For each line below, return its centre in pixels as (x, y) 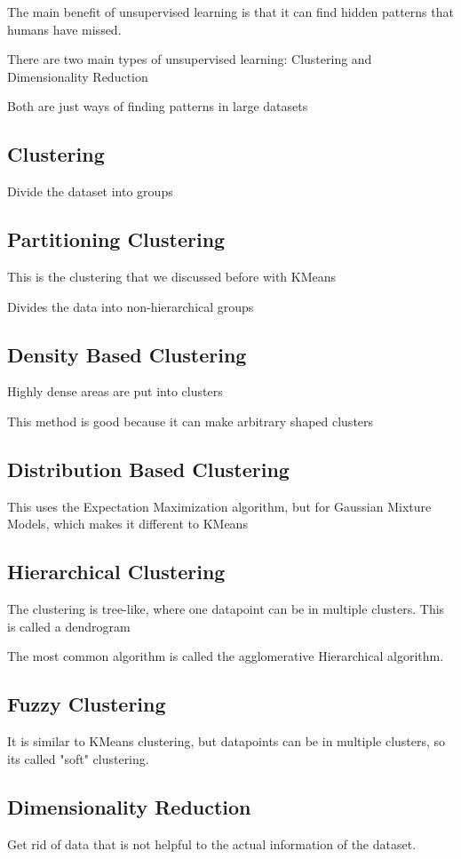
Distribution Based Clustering (148, 469)
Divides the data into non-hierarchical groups (131, 306)
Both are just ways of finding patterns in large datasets (158, 106)
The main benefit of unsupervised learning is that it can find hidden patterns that (230, 12)
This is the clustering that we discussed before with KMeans (172, 276)
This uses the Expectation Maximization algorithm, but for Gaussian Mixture (219, 506)
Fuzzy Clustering (87, 704)
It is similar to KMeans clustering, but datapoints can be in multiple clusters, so (227, 741)
